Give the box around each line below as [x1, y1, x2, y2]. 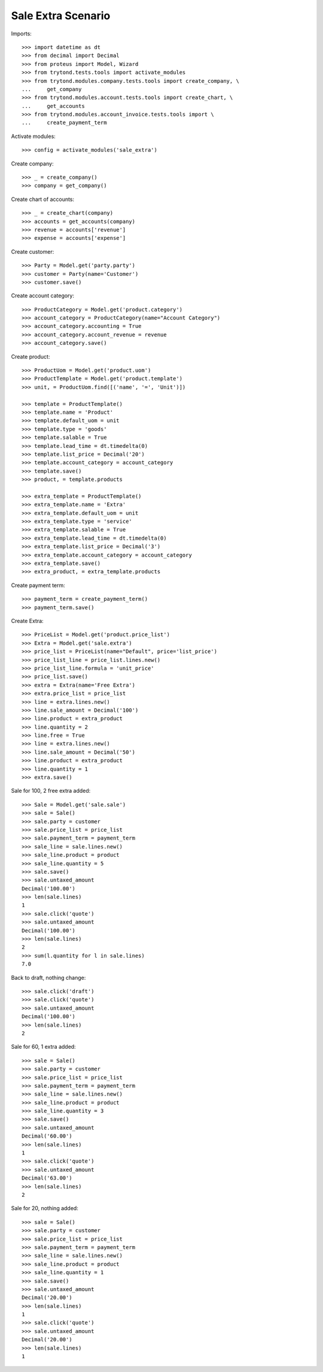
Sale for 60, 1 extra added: [11, 1043, 76, 1051]
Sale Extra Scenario [11, 9, 111, 22]
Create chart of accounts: [11, 195, 75, 203]
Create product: [11, 353, 50, 360]
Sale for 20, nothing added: [11, 1205, 79, 1212]
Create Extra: [11, 617, 44, 624]
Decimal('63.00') [22, 1175, 72, 1181]
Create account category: [11, 292, 75, 299]
